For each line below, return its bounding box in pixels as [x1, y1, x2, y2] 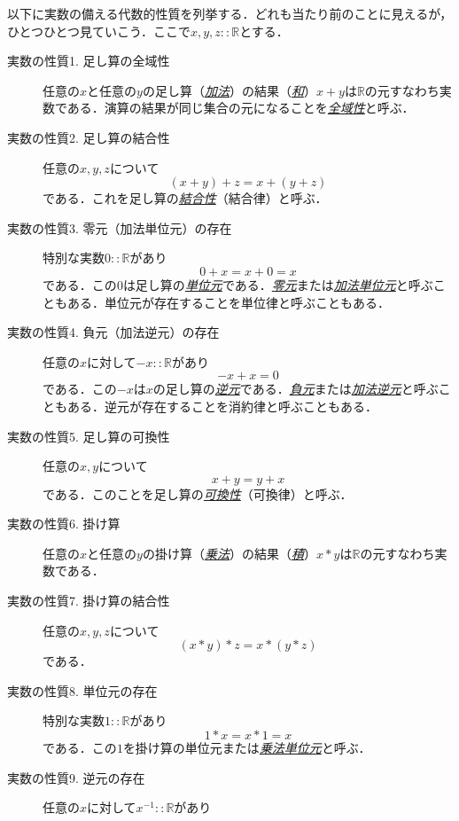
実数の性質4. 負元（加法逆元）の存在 [7, 323, 220, 341]
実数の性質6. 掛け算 [7, 514, 121, 533]
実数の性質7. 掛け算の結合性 [7, 591, 170, 610]
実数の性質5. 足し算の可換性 [7, 426, 170, 445]
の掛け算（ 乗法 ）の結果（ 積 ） [142, 543, 316, 562]
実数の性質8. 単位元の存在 [7, 681, 158, 700]
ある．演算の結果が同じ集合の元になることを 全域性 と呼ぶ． [66, 98, 415, 117]
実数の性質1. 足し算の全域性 [7, 51, 170, 70]
